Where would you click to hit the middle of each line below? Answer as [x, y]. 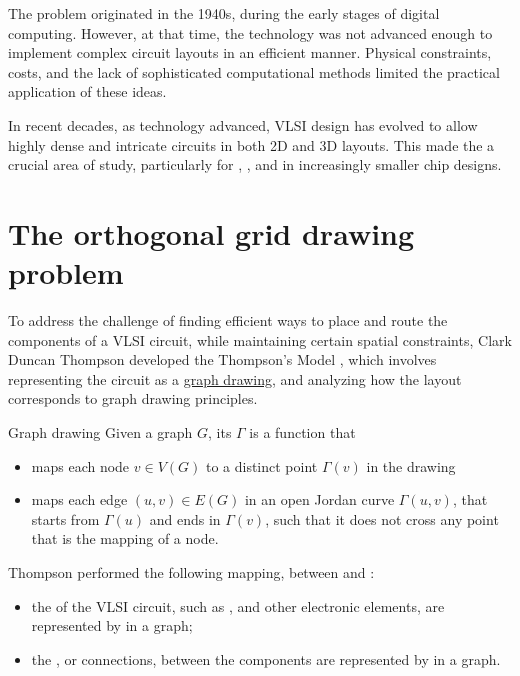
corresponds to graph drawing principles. [133, 398]
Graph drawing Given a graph [100, 432]
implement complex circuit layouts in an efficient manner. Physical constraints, [250, 52]
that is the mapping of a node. [125, 538]
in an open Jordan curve [319, 499]
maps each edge [79, 499]
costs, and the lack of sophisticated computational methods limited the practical [254, 71]
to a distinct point [261, 465]
